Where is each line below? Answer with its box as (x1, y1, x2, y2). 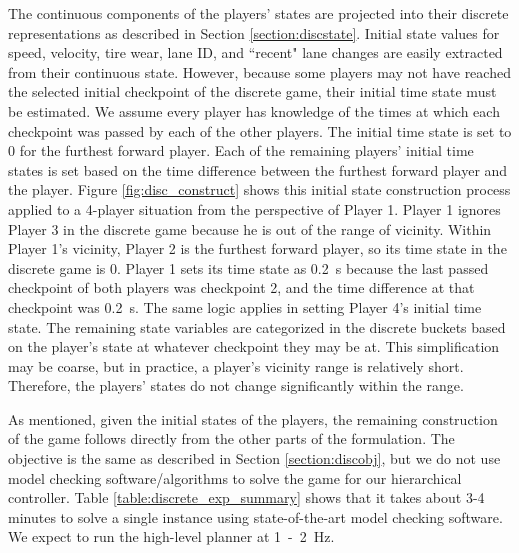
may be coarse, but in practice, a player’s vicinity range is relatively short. (8, 355, 464, 376)
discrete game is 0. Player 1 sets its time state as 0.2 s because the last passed (8, 257, 489, 278)
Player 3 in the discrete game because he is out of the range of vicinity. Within (8, 218, 492, 239)
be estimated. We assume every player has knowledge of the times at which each (8, 100, 500, 121)
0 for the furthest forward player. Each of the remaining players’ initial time (8, 140, 474, 161)
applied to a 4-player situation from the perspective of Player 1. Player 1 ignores (8, 198, 501, 219)
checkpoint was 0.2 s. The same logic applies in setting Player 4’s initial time (8, 296, 482, 317)
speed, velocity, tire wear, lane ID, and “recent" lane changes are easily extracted (8, 42, 503, 63)
